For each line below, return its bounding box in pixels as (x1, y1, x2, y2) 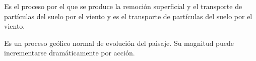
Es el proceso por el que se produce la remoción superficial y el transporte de (4, 1, 242, 11)
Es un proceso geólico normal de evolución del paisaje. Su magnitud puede (4, 37, 234, 48)
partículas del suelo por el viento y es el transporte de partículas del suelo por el (4, 11, 252, 21)
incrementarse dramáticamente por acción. (4, 47, 135, 58)
